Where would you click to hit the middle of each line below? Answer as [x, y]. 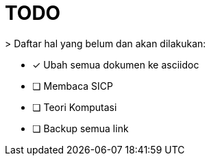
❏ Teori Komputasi [75, 107]
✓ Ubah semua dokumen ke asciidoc [116, 64]
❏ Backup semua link [80, 128]
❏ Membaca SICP [73, 86]
